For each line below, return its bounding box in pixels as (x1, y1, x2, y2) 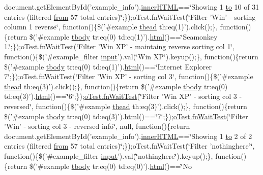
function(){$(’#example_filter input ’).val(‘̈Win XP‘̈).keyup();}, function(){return (4, 51, 258, 61)
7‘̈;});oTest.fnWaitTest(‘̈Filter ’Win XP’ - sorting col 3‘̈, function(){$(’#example (4, 71, 253, 82)
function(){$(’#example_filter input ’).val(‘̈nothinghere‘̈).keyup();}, (4, 150, 213, 161)
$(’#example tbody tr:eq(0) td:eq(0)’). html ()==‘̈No (29, 160, 192, 171)
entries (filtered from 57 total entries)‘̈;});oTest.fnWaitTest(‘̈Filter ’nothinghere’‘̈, (4, 141, 255, 151)
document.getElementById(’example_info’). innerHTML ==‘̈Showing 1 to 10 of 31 (4, 2, 259, 12)
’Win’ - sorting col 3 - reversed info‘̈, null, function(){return (4, 121, 190, 131)
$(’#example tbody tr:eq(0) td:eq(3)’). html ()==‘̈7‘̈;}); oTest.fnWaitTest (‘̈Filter (4, 111, 248, 121)
